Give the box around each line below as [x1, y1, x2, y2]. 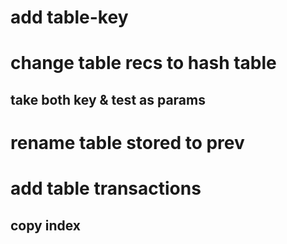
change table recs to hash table [10, 52, 277, 75]
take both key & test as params [10, 91, 206, 108]
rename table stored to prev [10, 131, 245, 154]
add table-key [10, 6, 129, 29]
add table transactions [10, 177, 202, 200]
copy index [10, 217, 81, 234]
